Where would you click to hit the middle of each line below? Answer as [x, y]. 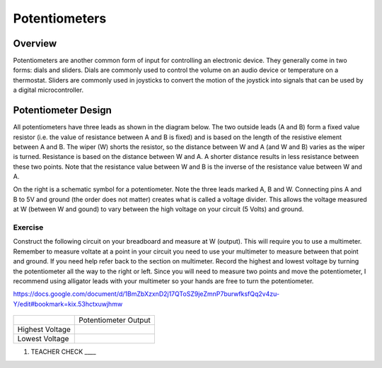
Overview [35, 43]
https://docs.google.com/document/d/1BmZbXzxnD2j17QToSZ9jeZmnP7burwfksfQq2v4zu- [146, 294]
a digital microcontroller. [48, 90]
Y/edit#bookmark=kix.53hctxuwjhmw [68, 304]
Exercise [28, 227]
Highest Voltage [44, 330]
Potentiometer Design [63, 111]
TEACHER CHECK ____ [63, 352]
